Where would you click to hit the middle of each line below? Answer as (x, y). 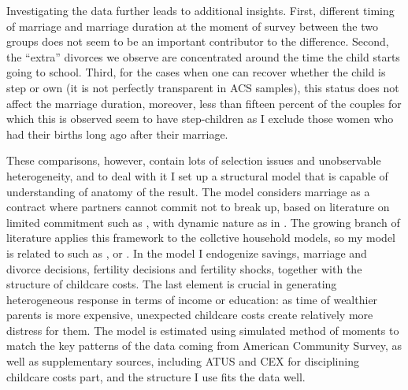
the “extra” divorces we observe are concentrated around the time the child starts (203, 56)
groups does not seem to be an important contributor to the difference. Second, (198, 41)
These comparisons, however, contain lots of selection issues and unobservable (194, 160)
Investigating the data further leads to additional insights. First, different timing (200, 10)
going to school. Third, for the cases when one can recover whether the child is (196, 72)
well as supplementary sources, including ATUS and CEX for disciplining (183, 361)
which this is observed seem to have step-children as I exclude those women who (200, 119)
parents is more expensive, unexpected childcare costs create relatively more (190, 315)
